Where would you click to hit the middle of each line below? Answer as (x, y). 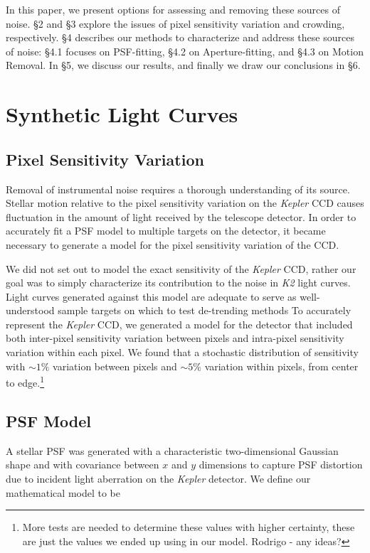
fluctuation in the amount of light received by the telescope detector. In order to (181, 216)
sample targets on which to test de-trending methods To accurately (205, 310)
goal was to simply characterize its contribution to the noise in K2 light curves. (178, 283)
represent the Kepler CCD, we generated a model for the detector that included (179, 324)
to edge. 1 (25, 381)
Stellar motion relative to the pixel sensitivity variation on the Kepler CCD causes (185, 203)
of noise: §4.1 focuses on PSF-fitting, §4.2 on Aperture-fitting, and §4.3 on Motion (185, 51)
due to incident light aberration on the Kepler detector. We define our (158, 478)
